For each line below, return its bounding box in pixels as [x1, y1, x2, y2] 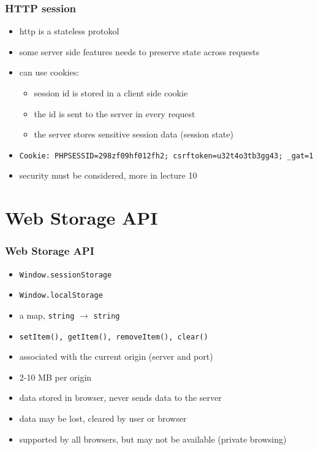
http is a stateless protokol [19, 25, 119, 37]
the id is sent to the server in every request [34, 107, 195, 120]
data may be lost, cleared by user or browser [19, 412, 187, 425]
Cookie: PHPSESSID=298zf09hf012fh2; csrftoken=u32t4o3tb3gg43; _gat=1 [19, 151, 314, 160]
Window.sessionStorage [19, 270, 112, 279]
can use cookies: [19, 66, 80, 79]
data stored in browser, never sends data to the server [19, 391, 222, 404]
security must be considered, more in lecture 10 [19, 169, 197, 182]
